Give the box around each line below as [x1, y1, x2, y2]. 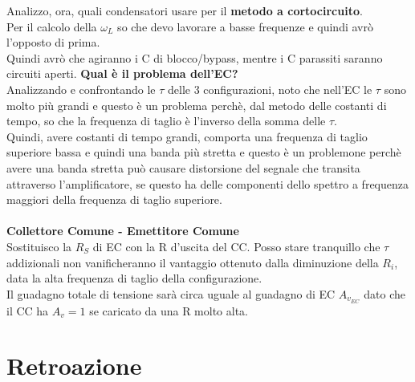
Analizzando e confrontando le [6, 80, 156, 97]
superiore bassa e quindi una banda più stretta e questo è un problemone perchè [6, 144, 401, 161]
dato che [364, 285, 405, 302]
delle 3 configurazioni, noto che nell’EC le [168, 80, 372, 97]
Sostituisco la [6, 238, 72, 254]
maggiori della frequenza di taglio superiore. [6, 191, 222, 208]
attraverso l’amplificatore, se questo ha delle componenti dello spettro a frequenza [6, 175, 409, 192]
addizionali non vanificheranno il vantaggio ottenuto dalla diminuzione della [6, 254, 379, 270]
